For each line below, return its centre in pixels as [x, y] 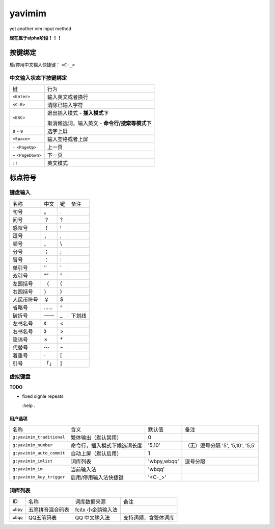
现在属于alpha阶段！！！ [36, 38]
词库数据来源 [91, 502]
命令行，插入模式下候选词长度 [106, 445]
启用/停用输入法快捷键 [97, 477]
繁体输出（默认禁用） [96, 438]
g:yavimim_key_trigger [39, 477]
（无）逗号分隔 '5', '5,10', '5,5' [220, 445]
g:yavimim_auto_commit [39, 453]
